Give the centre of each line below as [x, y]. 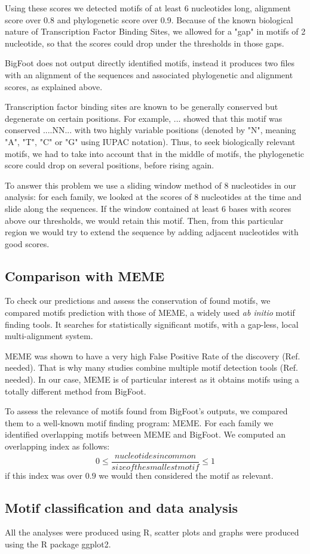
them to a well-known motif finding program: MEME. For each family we [139, 422]
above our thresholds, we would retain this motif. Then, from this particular [144, 220]
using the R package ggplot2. [58, 544]
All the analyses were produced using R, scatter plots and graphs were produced [152, 532]
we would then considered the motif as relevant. [186, 475]
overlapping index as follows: [57, 446]
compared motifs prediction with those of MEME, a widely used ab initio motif [150, 313]
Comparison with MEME [85, 276]
